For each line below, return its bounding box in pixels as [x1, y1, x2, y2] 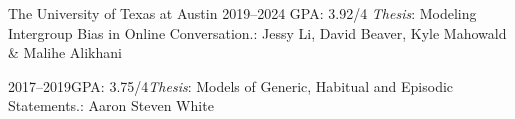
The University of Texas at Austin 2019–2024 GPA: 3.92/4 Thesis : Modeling [8, 3, 477, 23]
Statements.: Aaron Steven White [8, 95, 214, 116]
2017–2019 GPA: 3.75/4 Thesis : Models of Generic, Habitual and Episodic [8, 75, 454, 96]
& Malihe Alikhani [8, 42, 122, 63]
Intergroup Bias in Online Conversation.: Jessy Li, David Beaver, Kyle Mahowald [8, 22, 507, 43]
